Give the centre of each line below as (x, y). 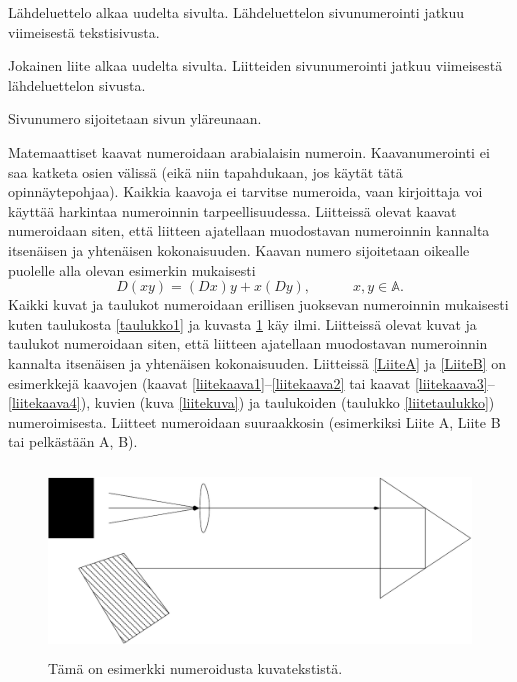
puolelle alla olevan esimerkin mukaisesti (132, 269)
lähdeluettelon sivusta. (77, 84)
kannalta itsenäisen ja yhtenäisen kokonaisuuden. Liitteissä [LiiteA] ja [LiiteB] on (257, 362)
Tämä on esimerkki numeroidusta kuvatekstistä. (195, 668)
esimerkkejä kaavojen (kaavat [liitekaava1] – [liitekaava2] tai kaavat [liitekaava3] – (251, 382)
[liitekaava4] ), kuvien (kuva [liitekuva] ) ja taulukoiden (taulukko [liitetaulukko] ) (251, 402)
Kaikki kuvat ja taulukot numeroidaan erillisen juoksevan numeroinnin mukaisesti (258, 304)
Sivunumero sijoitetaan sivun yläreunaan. (135, 118)
